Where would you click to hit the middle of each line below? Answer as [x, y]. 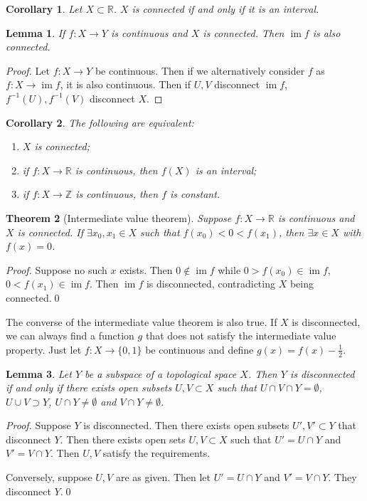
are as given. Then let [163, 477]
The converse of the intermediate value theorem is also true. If [142, 321]
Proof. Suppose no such [57, 269]
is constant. [195, 194]
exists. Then [146, 269]
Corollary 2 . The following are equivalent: [100, 122]
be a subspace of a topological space [161, 373]
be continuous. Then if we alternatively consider [200, 70]
